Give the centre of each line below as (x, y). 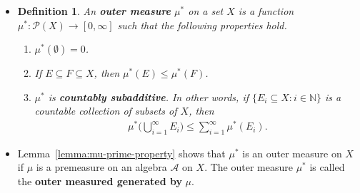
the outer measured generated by (100, 181)
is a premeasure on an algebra (101, 167)
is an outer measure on (292, 153)
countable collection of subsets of (106, 111)
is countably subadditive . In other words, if (148, 96)
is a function (266, 11)
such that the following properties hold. (202, 25)
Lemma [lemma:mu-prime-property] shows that (121, 153)
